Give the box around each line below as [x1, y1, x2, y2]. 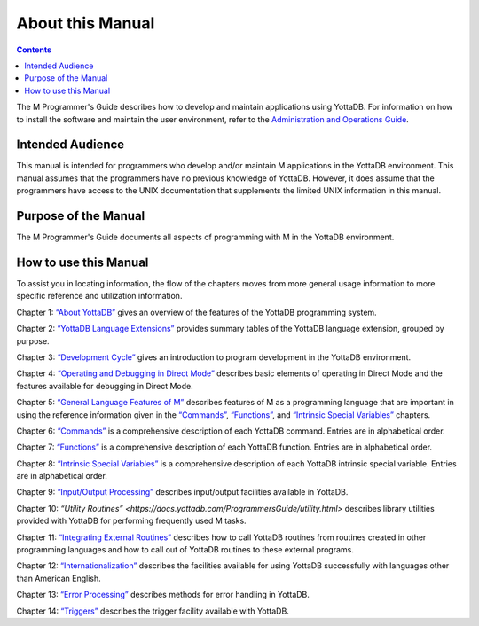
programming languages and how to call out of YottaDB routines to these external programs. [16, 544, 354, 555]
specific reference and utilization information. [16, 291, 183, 301]
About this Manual [16, 13, 155, 33]
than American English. [16, 573, 101, 583]
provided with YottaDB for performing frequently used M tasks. [16, 515, 247, 527]
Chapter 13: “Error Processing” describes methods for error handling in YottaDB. [16, 590, 310, 600]
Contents [16, 44, 52, 55]
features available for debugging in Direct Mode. [16, 380, 194, 391]
